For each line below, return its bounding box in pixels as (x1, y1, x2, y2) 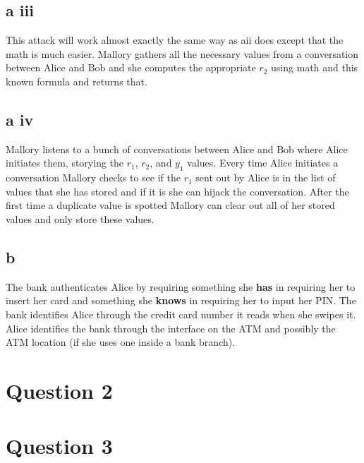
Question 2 (6, 375, 113, 404)
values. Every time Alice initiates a (187, 155, 339, 170)
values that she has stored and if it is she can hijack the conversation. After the (6, 184, 349, 198)
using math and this (271, 60, 358, 75)
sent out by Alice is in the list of (195, 170, 336, 185)
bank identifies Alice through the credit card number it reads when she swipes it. (6, 306, 356, 321)
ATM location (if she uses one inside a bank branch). (6, 335, 236, 349)
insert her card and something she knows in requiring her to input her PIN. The (6, 293, 356, 308)
